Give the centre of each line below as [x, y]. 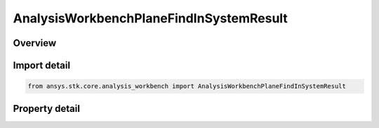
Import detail [41, 65]
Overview [35, 43]
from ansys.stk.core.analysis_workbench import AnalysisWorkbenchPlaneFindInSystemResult [187, 86]
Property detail [47, 108]
